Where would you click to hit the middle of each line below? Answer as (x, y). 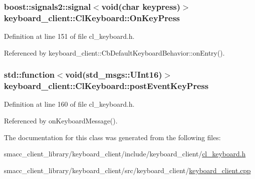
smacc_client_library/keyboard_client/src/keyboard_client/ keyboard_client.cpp (127, 170)
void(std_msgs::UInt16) (114, 75)
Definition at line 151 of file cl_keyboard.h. (69, 36)
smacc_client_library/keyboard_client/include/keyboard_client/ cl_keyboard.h (125, 154)
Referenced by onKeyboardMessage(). (61, 121)
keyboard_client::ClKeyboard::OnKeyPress (92, 17)
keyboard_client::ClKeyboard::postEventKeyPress (106, 86)
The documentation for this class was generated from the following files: (112, 137)
